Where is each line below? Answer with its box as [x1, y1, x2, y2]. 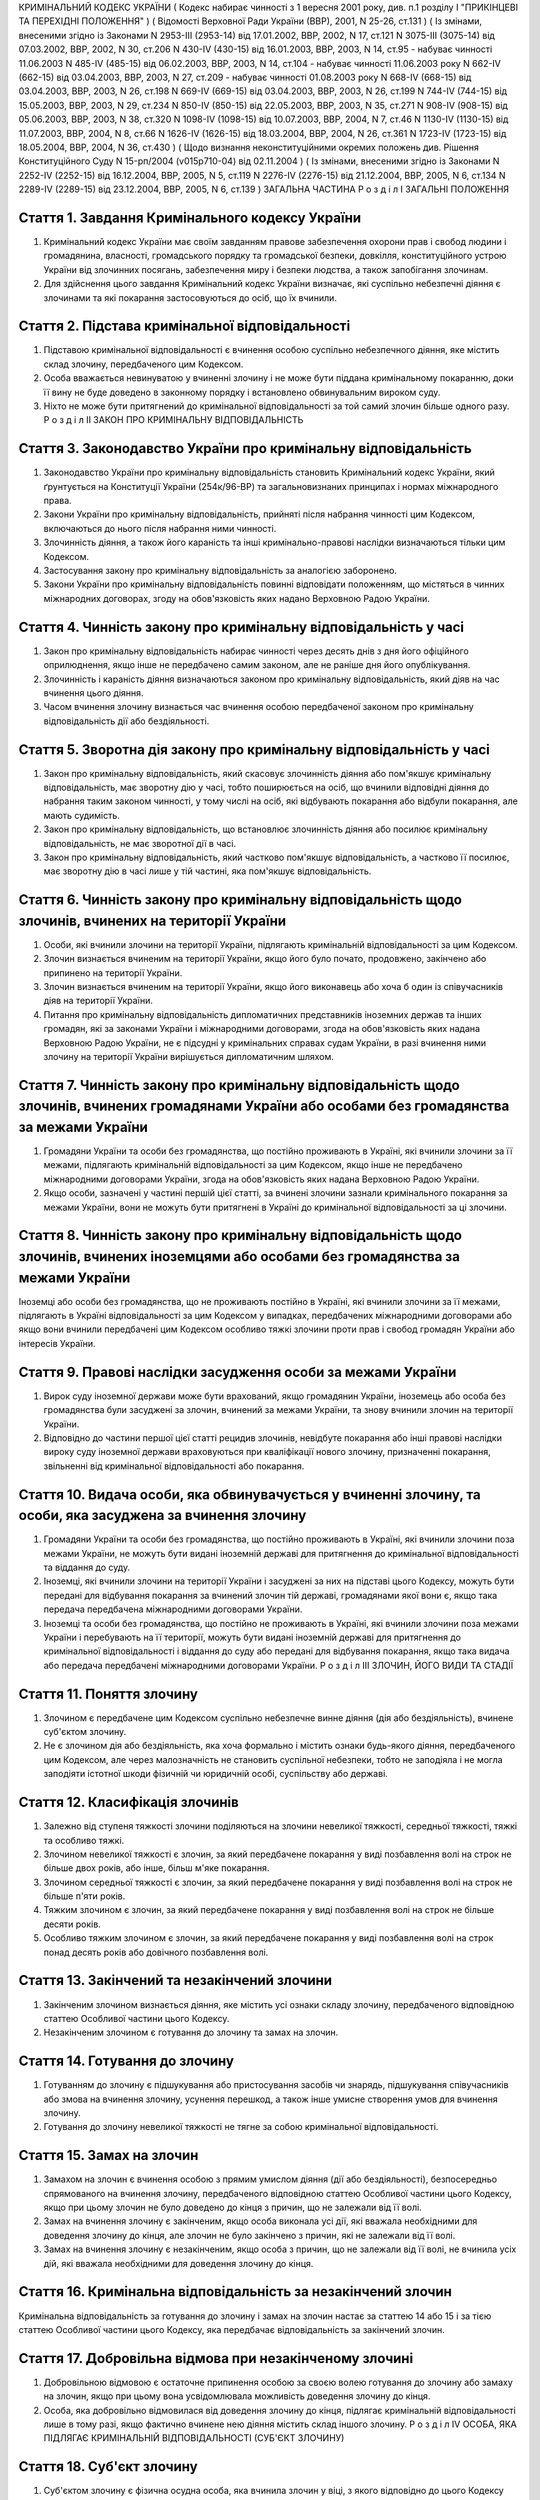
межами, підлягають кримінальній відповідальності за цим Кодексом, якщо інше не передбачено [43, 1159, 463, 1171]
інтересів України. [18, 1337, 96, 1349]
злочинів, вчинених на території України [18, 912, 287, 929]
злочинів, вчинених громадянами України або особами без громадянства [18, 1098, 510, 1115]
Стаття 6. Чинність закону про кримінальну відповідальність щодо [18, 891, 462, 909]
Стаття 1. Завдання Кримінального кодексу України [18, 209, 362, 226]
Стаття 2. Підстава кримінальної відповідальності [18, 318, 351, 335]
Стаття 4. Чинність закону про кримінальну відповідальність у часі [18, 618, 465, 635]
